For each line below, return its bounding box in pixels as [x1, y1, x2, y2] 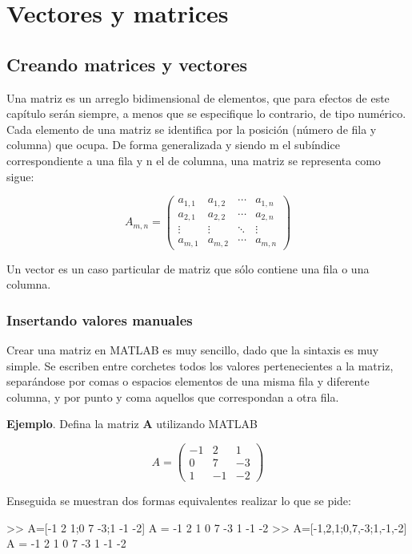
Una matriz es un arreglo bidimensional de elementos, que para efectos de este [6, 89, 390, 106]
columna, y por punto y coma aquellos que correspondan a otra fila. [6, 388, 339, 405]
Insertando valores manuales [6, 309, 193, 330]
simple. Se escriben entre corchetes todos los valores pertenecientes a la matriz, [6, 357, 394, 374]
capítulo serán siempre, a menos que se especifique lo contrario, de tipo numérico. [6, 105, 406, 122]
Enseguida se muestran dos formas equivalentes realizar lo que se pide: [6, 492, 351, 509]
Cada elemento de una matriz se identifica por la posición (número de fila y [6, 120, 377, 137]
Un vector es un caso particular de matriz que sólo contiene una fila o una [6, 260, 370, 277]
